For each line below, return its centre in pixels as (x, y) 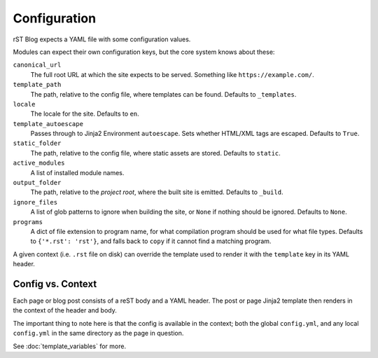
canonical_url (37, 65)
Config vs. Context (55, 284)
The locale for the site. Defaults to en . (85, 114)
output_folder (37, 183)
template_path (37, 85)
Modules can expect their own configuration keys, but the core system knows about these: (144, 52)
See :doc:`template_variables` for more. (69, 346)
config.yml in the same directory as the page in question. (98, 333)
